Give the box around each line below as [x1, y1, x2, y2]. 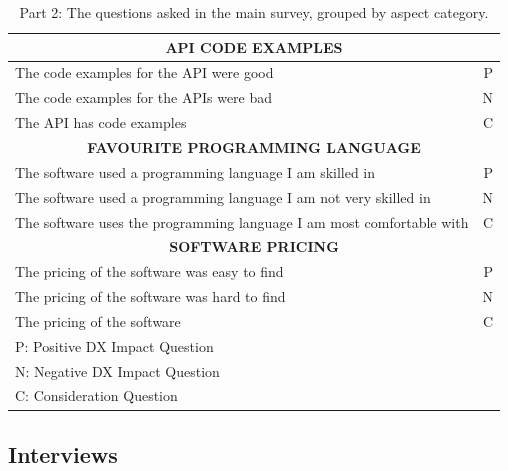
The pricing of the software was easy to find [15, 261, 284, 282]
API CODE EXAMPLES [165, 36, 343, 57]
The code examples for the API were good [15, 62, 274, 83]
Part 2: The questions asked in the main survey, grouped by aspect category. [19, 2, 489, 22]
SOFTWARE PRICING [169, 236, 339, 257]
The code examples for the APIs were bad [15, 87, 273, 108]
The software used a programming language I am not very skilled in [15, 186, 431, 207]
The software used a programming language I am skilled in [15, 161, 376, 182]
